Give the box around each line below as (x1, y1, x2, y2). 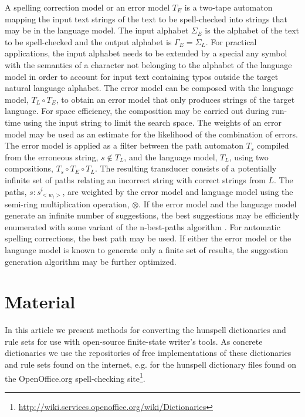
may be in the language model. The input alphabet (5, 24, 189, 36)
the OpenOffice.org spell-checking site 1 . (5, 370, 145, 384)
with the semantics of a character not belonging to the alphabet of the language (5, 58, 292, 70)
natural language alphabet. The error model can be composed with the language (5, 82, 294, 94)
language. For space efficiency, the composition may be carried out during (5, 105, 269, 117)
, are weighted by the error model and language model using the (62, 185, 293, 197)
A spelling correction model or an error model (5, 1, 170, 13)
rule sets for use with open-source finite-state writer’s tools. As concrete (5, 335, 263, 347)
